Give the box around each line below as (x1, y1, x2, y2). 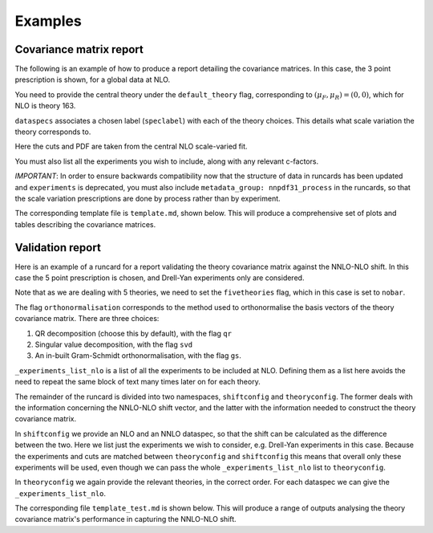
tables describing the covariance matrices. (14, 219, 156, 229)
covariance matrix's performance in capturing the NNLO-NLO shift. (14, 515, 237, 524)
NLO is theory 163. (14, 101, 76, 111)
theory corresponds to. (14, 127, 91, 136)
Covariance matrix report (14, 43, 144, 56)
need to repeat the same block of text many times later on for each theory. (14, 377, 261, 387)
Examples (14, 12, 82, 30)
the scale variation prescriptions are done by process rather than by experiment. (14, 193, 281, 203)
